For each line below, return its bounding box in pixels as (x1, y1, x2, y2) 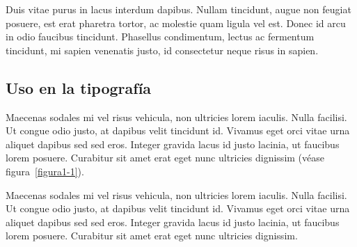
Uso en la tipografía (6, 77, 152, 98)
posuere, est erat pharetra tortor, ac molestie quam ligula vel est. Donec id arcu (6, 15, 346, 30)
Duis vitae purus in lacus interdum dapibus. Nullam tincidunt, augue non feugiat (6, 2, 351, 16)
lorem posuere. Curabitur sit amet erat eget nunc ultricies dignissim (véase (6, 150, 324, 165)
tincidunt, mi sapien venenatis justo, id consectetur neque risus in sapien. (6, 42, 319, 57)
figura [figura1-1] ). (6, 164, 84, 178)
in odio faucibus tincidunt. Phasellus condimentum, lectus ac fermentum (6, 29, 315, 44)
